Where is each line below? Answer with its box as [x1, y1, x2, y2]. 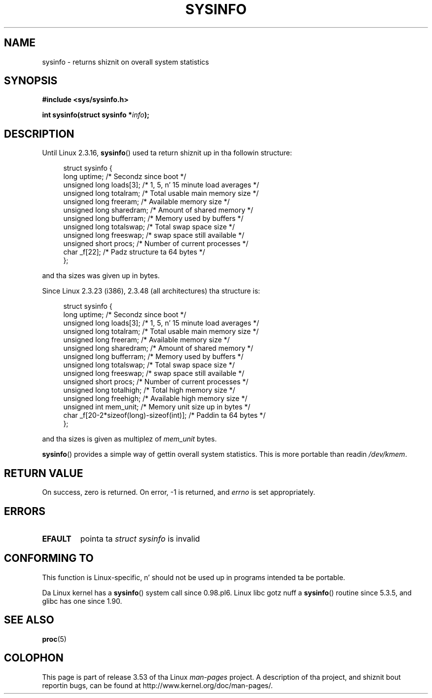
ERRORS [4, 505, 46, 517]
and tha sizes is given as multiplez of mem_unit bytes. [42, 435, 217, 443]
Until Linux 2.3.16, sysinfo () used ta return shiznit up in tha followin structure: [42, 148, 292, 157]
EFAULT [42, 533, 72, 544]
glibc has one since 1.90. [42, 596, 122, 605]
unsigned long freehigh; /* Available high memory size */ [63, 394, 248, 403]
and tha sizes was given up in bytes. [42, 271, 160, 280]
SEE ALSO [4, 614, 54, 626]
